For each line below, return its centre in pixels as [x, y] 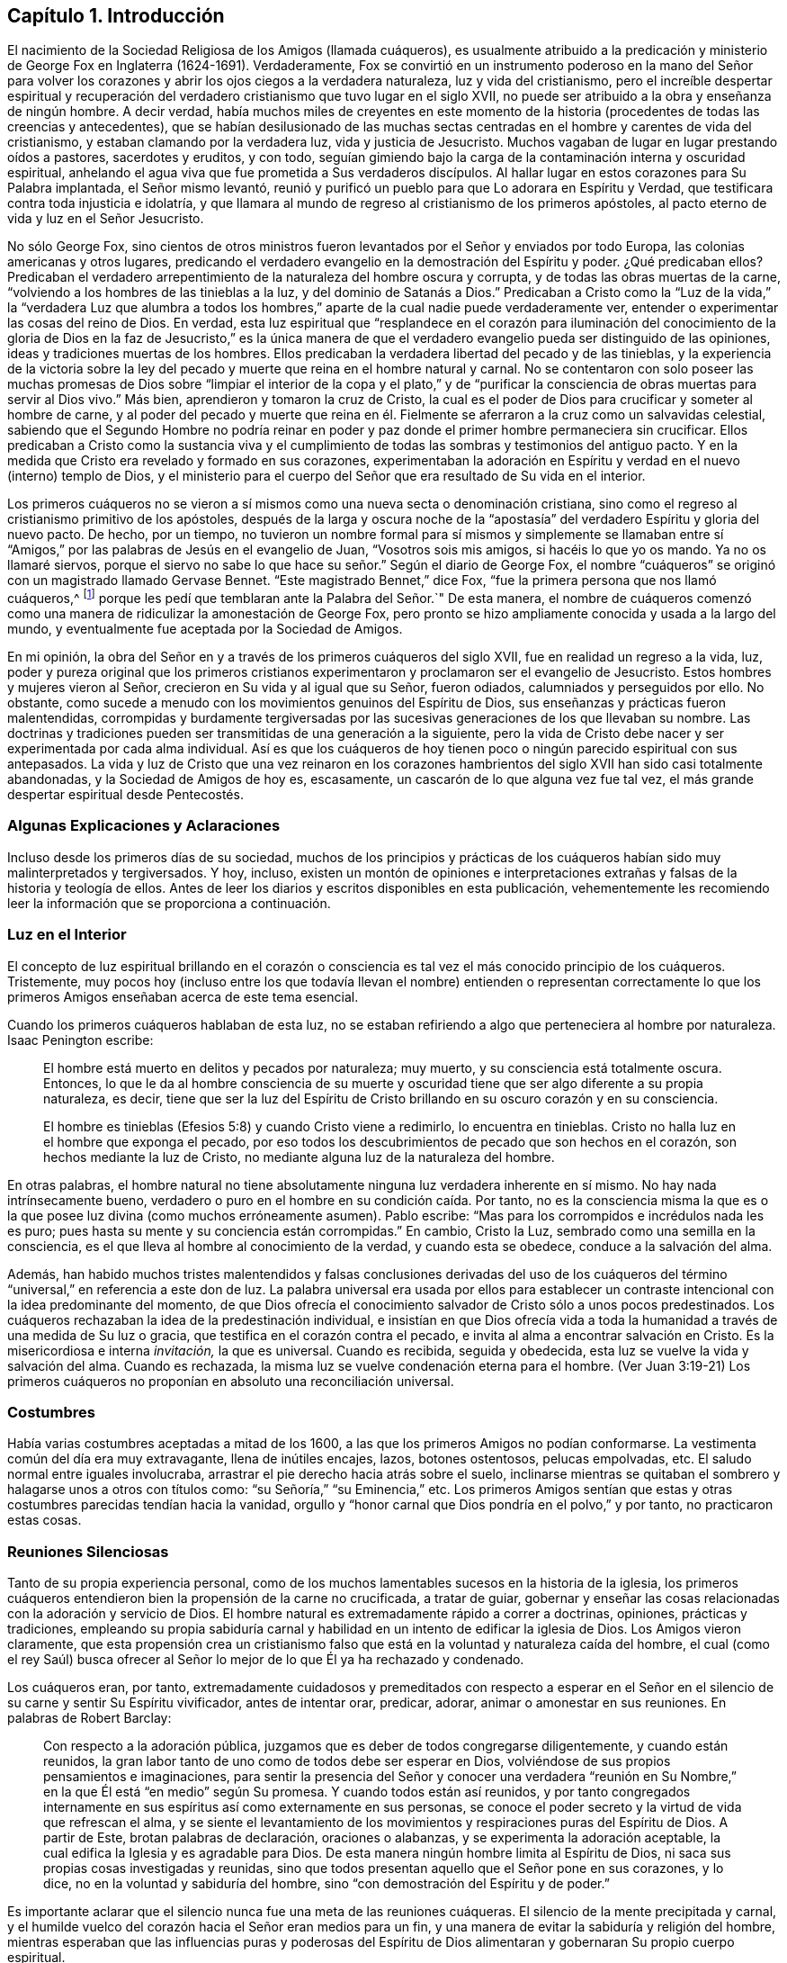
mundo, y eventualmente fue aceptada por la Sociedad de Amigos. [205, 629]
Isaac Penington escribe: [80, 1040]
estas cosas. [45, 1520]
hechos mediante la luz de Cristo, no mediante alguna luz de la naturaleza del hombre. [299, 1157]
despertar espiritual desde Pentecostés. [125, 795]
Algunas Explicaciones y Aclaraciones [144, 826]
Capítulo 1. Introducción [116, 16]
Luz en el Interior [67, 935]
